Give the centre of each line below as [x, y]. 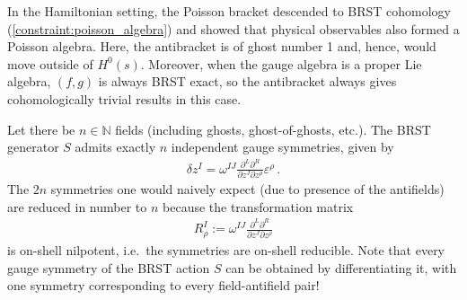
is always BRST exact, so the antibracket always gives [247, 81]
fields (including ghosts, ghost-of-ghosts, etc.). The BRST [273, 129]
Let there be [41, 129]
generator [33, 147]
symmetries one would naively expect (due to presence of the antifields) [247, 189]
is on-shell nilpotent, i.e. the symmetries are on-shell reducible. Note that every [226, 249]
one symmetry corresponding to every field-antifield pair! [163, 285]
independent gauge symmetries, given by [282, 147]
